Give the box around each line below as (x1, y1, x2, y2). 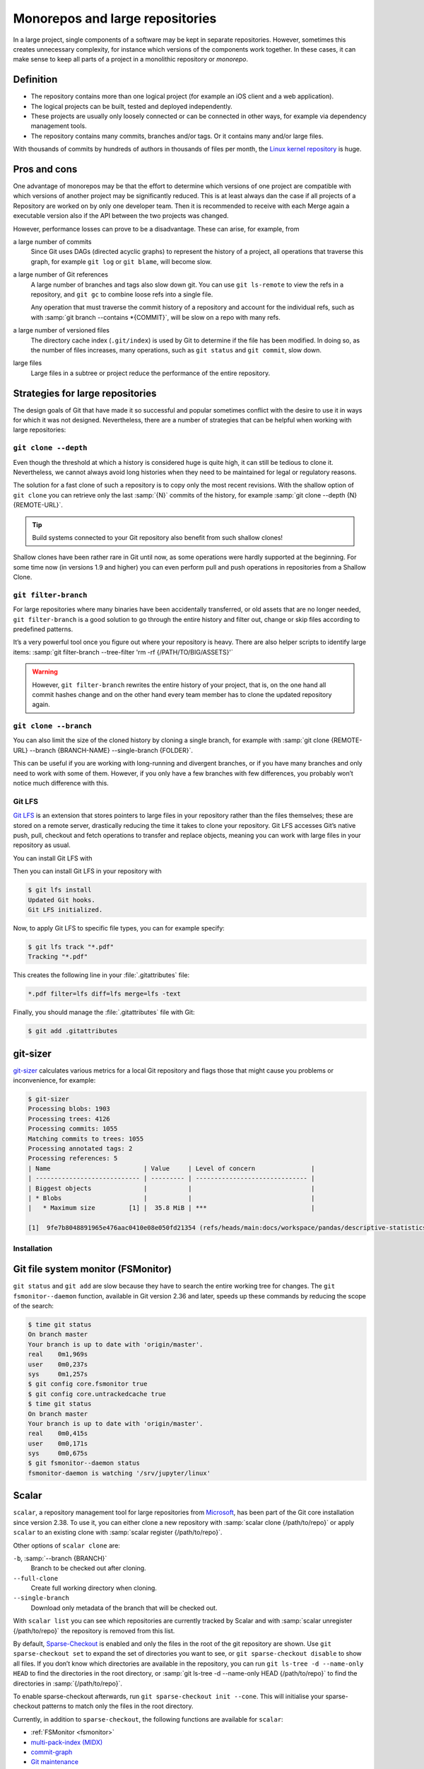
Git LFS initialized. (28, 906, 103, 914)
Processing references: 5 (28, 1154, 118, 1163)
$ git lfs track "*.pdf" (28, 943, 114, 951)
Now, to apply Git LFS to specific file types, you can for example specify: (13, 923, 225, 932)
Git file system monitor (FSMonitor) (13, 1263, 172, 1275)
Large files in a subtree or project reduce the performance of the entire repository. (30, 369, 271, 377)
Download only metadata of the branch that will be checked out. (30, 1603, 218, 1612)
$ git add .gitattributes (28, 1027, 118, 1035)
